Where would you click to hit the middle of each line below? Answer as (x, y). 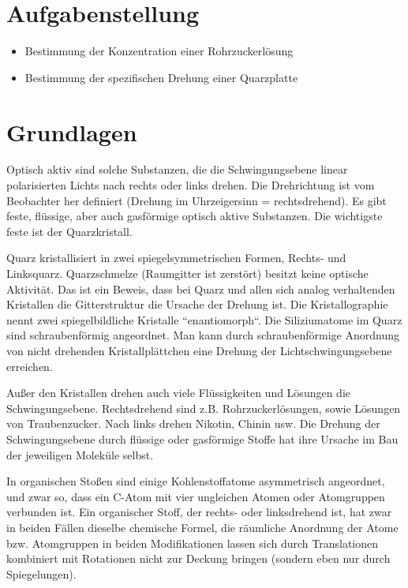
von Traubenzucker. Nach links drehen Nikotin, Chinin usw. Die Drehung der (193, 423)
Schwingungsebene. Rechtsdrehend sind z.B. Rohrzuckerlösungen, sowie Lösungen (204, 408)
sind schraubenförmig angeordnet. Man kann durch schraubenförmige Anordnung (203, 335)
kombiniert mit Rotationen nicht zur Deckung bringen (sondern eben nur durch (198, 558)
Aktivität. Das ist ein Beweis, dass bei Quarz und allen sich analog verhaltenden (201, 288)
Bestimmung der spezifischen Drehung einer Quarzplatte (161, 77)
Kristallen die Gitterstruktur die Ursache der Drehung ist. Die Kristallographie (197, 304)
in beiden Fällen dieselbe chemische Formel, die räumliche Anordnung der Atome (202, 527)
